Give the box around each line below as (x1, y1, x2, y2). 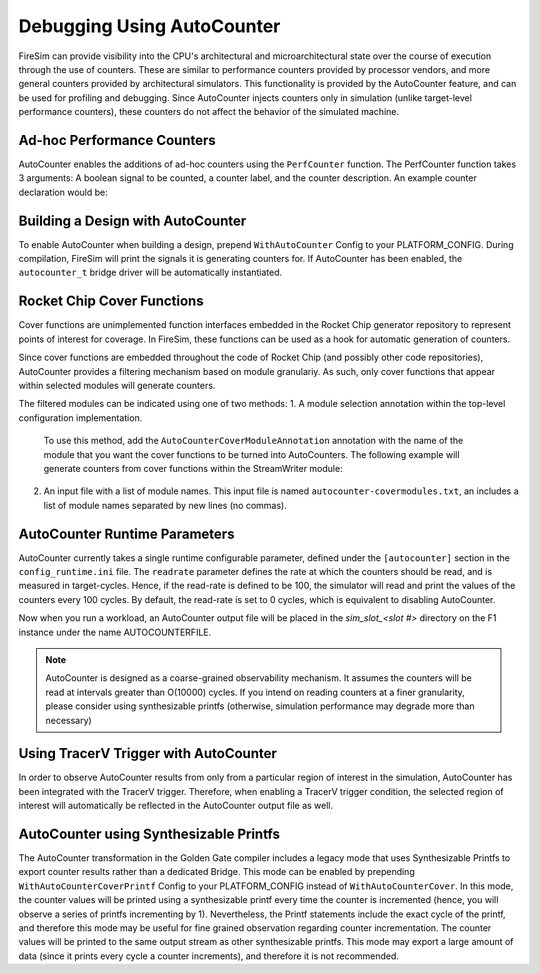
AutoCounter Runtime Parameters (18, 525, 235, 542)
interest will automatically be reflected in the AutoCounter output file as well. (18, 800, 334, 812)
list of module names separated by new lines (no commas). (43, 499, 287, 511)
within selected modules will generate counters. (18, 379, 216, 391)
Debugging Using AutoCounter (18, 15, 281, 37)
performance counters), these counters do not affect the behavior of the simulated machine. (18, 106, 400, 118)
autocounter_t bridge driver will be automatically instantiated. (18, 266, 283, 279)
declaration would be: (18, 186, 109, 198)
